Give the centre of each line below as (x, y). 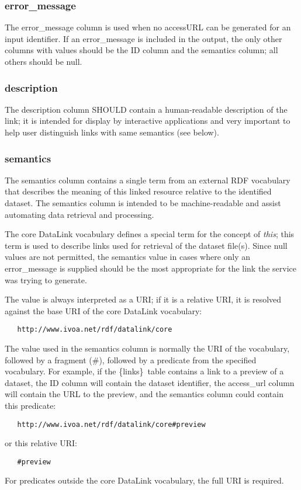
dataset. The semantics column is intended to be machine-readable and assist (143, 203)
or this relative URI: (41, 443)
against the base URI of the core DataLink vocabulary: (103, 310)
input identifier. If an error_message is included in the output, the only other (143, 38)
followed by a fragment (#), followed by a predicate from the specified (131, 359)
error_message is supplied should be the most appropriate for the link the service (150, 268)
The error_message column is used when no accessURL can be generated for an (148, 27)
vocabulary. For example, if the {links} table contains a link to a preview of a (144, 371)
